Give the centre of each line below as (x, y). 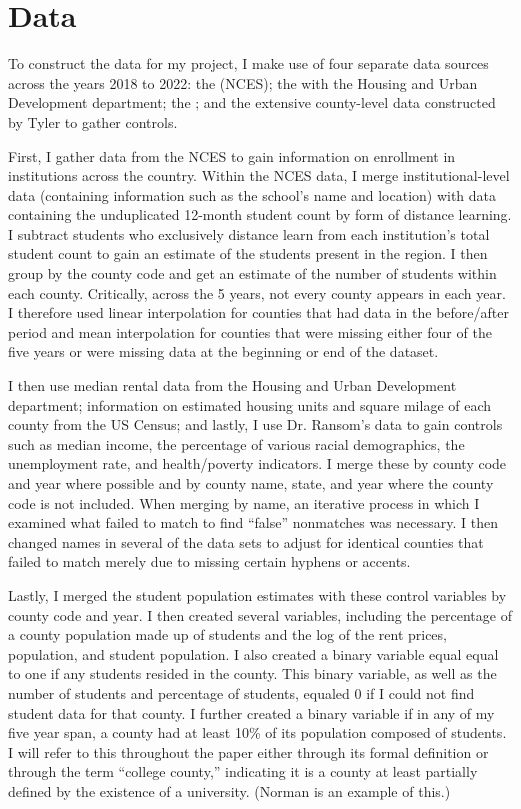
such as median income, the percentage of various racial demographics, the (236, 443)
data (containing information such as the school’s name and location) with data (252, 194)
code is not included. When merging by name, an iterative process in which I (244, 502)
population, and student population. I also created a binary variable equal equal (253, 653)
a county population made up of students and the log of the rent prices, (227, 634)
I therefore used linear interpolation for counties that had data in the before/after (258, 312)
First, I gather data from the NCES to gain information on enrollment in (232, 155)
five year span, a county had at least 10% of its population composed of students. (257, 732)
